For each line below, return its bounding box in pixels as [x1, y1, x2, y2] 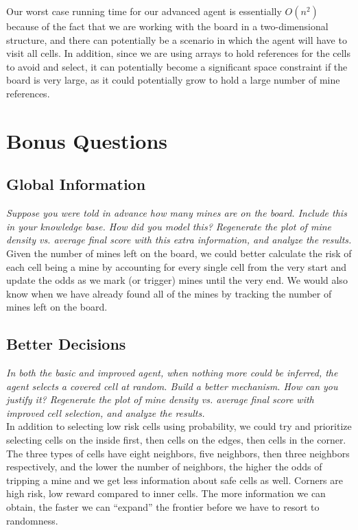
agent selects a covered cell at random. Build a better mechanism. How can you [6, 378, 338, 393]
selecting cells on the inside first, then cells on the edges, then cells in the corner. [6, 433, 346, 447]
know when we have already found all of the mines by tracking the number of [6, 286, 332, 300]
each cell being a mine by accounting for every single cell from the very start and [6, 259, 347, 274]
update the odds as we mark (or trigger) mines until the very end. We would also [6, 273, 348, 287]
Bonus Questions [6, 126, 168, 154]
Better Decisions [6, 333, 126, 354]
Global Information [6, 173, 146, 195]
